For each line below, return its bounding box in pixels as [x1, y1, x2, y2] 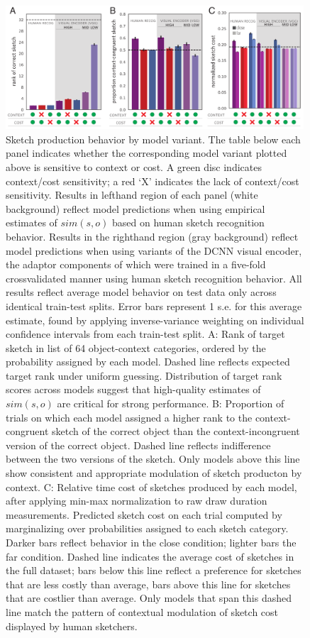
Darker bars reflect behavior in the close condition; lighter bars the [6, 535, 297, 550]
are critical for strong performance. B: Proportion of [57, 396, 284, 411]
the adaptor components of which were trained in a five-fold [6, 257, 266, 272]
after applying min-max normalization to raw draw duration [6, 493, 267, 508]
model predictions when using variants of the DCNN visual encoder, [6, 243, 302, 258]
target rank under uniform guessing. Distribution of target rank [6, 368, 282, 383]
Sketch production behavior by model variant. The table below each [6, 131, 301, 146]
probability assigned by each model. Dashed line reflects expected [6, 354, 290, 369]
